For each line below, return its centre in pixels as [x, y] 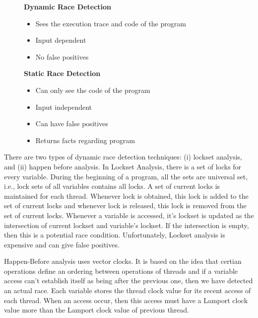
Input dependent [61, 40]
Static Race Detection [62, 73]
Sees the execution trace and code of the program [111, 23]
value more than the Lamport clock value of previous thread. [97, 310]
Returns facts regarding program [85, 140]
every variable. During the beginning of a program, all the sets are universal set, [126, 176]
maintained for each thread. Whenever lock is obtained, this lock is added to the [126, 196]
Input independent [64, 107]
